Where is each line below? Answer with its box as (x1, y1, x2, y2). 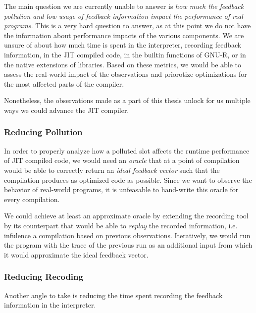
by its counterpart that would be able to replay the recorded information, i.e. (4, 220, 238, 230)
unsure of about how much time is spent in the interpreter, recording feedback (4, 40, 242, 50)
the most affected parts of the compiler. (4, 78, 124, 89)
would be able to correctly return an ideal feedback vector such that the (4, 164, 220, 175)
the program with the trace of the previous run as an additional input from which (4, 240, 253, 250)
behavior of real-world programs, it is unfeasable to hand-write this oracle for (4, 184, 239, 195)
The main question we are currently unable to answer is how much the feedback (4, 1, 244, 11)
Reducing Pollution (4, 126, 83, 138)
